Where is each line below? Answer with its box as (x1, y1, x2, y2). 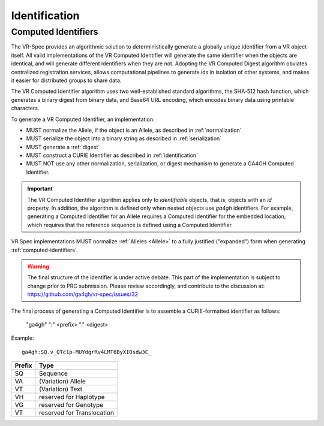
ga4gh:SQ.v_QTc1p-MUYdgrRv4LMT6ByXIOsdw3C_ (22, 348, 152, 355)
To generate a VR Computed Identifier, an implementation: (11, 116, 155, 123)
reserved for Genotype (39, 401, 104, 409)
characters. (11, 105, 40, 112)
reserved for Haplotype (39, 393, 105, 401)
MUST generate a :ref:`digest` (26, 143, 100, 150)
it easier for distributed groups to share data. (11, 77, 122, 84)
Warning (27, 262, 49, 270)
